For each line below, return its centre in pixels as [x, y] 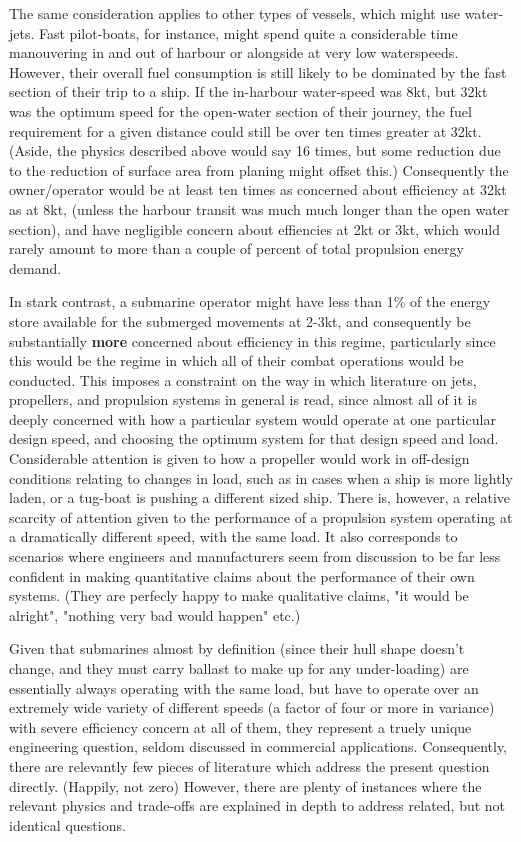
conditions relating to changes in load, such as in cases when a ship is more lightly [261, 477]
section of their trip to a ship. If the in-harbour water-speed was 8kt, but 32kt [248, 91]
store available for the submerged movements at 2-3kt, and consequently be [240, 320]
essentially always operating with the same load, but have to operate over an [244, 687]
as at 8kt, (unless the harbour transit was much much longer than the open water [259, 208]
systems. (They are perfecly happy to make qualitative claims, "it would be [239, 595]
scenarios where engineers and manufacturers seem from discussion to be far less [255, 556]
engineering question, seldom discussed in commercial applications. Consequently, [258, 746]
